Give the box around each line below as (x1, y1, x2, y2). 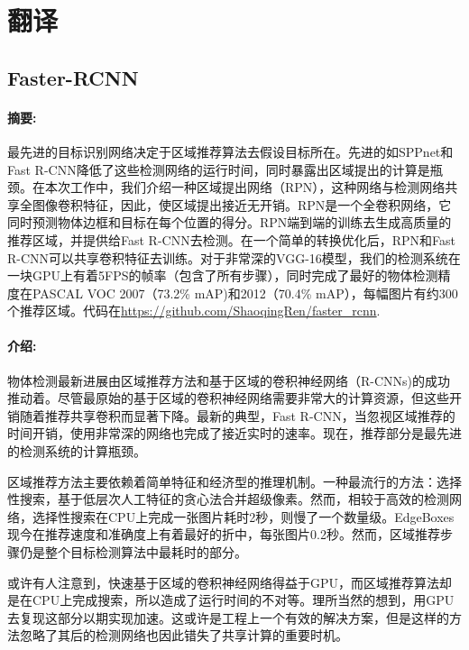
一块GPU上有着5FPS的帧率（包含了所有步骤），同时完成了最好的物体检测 (7, 266, 438, 285)
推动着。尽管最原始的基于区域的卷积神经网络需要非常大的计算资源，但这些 (7, 389, 449, 407)
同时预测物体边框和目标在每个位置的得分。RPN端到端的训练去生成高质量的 (7, 213, 452, 232)
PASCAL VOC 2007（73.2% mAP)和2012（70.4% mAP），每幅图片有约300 (32, 283, 458, 302)
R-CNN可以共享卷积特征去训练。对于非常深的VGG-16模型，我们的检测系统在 (7, 248, 461, 267)
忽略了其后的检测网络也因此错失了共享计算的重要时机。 (19, 626, 348, 645)
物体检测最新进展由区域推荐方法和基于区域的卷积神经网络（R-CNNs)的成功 (7, 371, 451, 389)
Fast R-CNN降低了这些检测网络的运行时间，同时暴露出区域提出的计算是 (7, 160, 430, 179)
